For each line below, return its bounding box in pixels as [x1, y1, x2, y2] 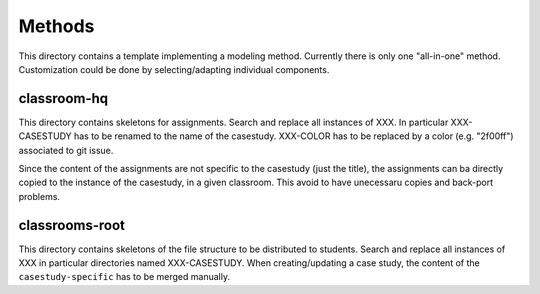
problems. [18, 190, 60, 202]
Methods [18, 15, 95, 37]
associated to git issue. [18, 144, 114, 156]
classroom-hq [18, 90, 109, 107]
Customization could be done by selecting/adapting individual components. [18, 63, 330, 75]
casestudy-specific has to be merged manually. [18, 271, 230, 283]
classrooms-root [18, 216, 125, 234]
